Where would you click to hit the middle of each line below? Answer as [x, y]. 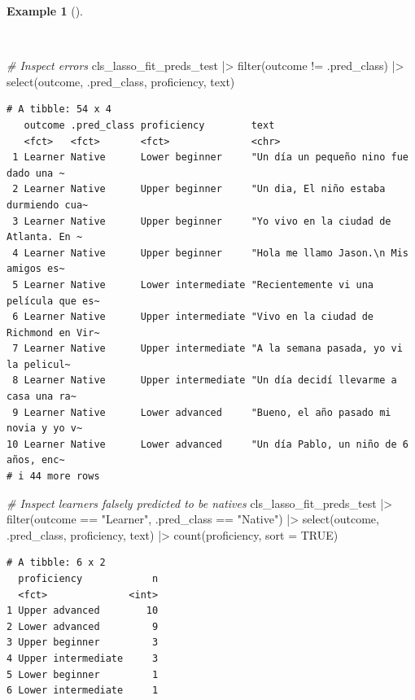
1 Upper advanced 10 [83, 611]
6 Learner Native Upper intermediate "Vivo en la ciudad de [193, 317]
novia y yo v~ [45, 429]
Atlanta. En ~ [45, 237]
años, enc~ [36, 460]
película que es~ [53, 301]
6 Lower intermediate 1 [83, 691]
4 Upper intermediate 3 [83, 658]
